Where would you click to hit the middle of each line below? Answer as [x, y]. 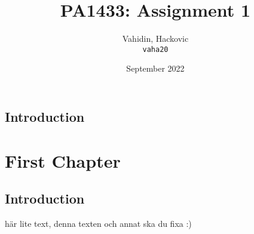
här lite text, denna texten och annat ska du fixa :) [98, 223]
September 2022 [155, 68]
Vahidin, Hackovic [155, 39]
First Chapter [63, 160]
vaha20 [155, 49]
